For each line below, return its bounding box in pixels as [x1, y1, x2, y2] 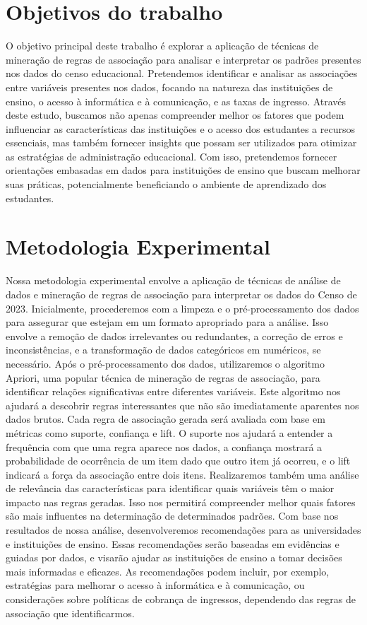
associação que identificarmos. [6, 605, 135, 620]
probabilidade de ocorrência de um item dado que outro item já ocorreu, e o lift [6, 453, 351, 468]
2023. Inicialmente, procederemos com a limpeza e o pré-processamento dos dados [6, 300, 359, 315]
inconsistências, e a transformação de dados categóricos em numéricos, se [6, 342, 321, 357]
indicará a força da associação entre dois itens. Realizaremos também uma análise [6, 467, 359, 481]
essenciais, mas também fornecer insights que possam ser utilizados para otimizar [6, 135, 357, 150]
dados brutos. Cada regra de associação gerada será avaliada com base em [6, 411, 325, 426]
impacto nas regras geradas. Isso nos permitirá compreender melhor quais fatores [6, 494, 356, 509]
